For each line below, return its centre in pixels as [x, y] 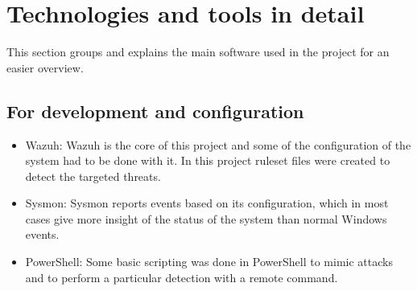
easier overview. [45, 67]
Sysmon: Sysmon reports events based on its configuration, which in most [207, 203]
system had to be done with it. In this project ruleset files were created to [208, 160]
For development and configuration [155, 111]
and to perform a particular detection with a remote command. [182, 277]
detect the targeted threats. [93, 176]
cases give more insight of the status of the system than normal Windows [206, 218]
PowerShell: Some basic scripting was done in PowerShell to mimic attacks [209, 262]
